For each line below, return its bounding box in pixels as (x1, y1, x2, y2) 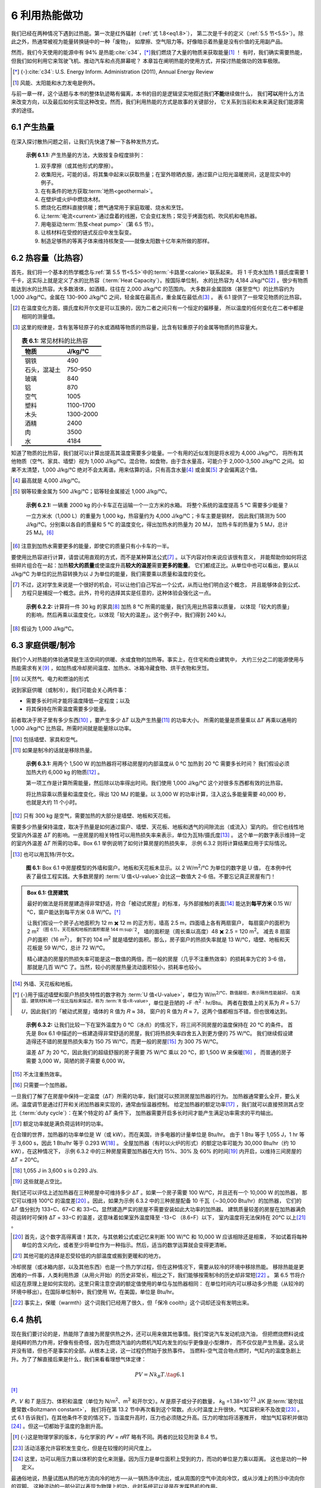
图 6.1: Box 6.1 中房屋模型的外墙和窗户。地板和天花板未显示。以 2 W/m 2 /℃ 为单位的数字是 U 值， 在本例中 (26, 863, 287, 871)
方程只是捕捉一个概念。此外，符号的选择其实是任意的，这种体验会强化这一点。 (21, 589, 215, 596)
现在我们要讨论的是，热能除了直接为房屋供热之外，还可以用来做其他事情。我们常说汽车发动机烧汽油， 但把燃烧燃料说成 (11, 1330, 304, 1337)
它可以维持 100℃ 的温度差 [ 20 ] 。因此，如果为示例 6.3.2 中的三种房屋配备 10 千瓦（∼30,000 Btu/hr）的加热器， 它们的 (11, 1197, 302, 1205)
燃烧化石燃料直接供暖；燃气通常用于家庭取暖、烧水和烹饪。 (40, 204, 187, 211)
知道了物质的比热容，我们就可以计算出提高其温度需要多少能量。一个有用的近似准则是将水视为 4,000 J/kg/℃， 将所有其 (11, 449, 304, 457)
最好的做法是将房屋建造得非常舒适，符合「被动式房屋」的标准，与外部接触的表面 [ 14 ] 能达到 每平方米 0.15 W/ (27, 900, 291, 907)
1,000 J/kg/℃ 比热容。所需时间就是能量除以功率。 (11, 725, 135, 732)
